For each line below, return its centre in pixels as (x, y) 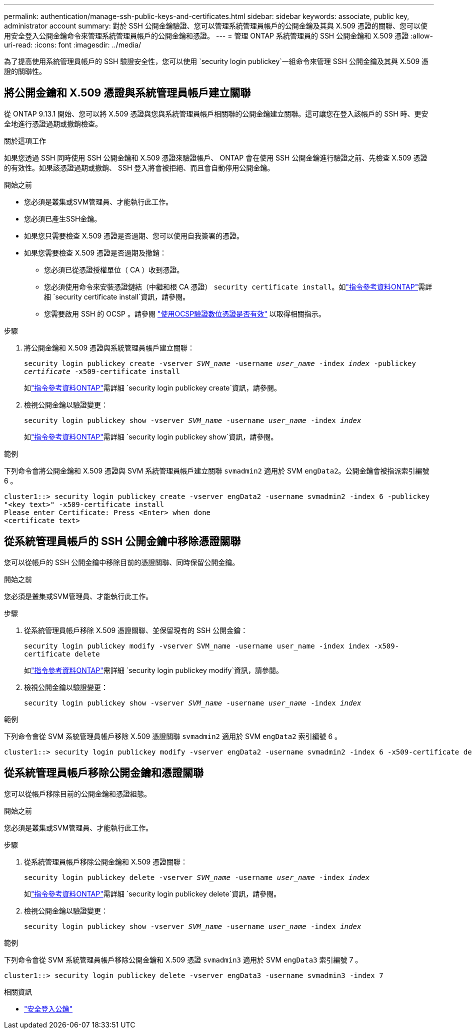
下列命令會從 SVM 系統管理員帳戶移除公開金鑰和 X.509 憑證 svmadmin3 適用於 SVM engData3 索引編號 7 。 (183, 959)
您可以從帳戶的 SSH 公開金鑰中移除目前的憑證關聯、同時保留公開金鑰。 (122, 562)
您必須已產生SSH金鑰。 (63, 218)
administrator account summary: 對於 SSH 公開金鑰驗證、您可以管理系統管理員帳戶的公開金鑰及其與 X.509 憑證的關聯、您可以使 (216, 26)
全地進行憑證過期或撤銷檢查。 (53, 123)
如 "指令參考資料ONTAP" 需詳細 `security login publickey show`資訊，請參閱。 (151, 436)
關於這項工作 (25, 140)
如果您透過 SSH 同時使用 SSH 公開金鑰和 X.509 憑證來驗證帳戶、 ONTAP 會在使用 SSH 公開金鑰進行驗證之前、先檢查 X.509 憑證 (216, 157)
